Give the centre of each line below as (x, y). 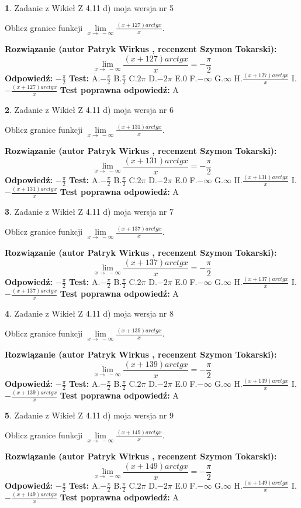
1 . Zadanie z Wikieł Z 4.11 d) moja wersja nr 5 (89, 8)
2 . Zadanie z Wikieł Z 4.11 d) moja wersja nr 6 (89, 110)
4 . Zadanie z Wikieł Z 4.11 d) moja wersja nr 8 (89, 313)
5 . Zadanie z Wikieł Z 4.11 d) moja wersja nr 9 (89, 415)
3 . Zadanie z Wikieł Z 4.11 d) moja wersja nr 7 (89, 212)
